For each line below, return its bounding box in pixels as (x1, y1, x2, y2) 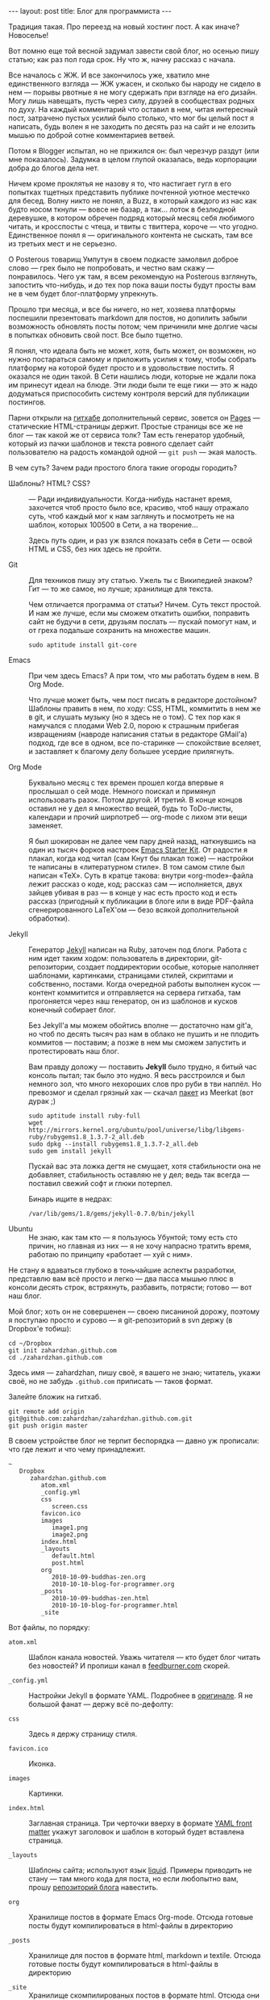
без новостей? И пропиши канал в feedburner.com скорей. (28, 1661, 231, 1671)
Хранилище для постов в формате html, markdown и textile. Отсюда (28, 1951, 261, 1960)
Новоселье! (8, 31, 49, 40)
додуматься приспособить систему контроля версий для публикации (8, 389, 250, 398)
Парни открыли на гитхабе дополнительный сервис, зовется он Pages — (8, 413, 260, 422)
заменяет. (28, 821, 63, 830)
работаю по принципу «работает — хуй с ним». (28, 1250, 193, 1259)
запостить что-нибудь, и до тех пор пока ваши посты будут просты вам (8, 280, 256, 290)
